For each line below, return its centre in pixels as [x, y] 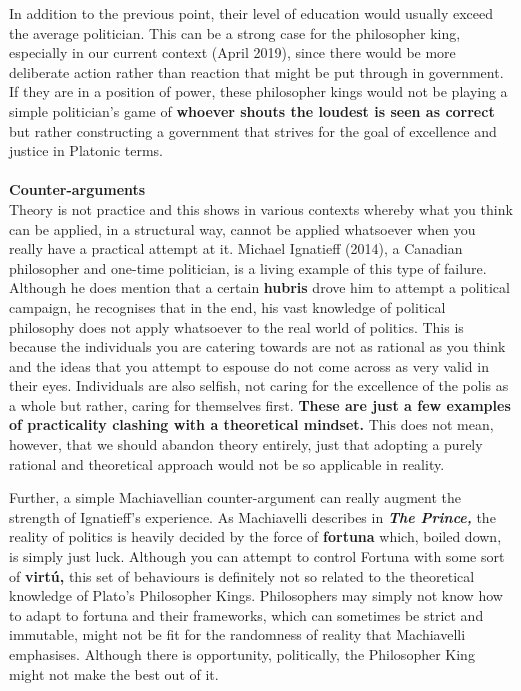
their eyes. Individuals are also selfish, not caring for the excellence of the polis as [259, 385]
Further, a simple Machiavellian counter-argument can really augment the [235, 497]
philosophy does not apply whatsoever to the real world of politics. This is [236, 326]
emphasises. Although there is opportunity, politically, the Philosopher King [242, 654]
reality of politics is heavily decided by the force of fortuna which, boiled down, [255, 536]
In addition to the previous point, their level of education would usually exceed [251, 13]
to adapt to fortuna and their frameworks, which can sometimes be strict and [246, 614]
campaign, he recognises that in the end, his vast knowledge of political [227, 306]
